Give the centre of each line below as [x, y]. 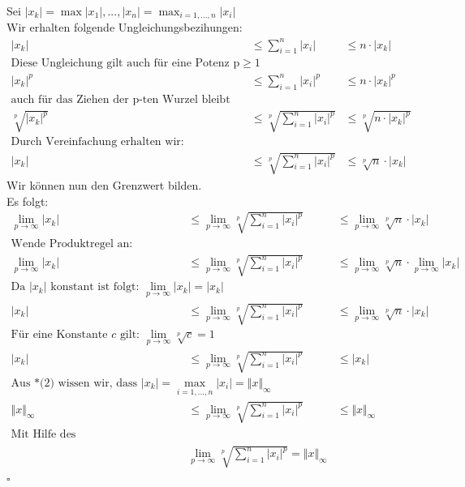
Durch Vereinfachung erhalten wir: [97, 142]
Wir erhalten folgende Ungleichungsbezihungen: [125, 27]
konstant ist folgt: [95, 287]
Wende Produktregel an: [72, 243]
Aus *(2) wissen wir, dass [74, 383]
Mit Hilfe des [43, 434]
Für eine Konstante [59, 335]
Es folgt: [28, 201]
